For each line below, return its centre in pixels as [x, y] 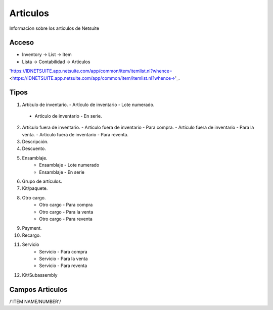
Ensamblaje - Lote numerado [69, 165]
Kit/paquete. [35, 188]
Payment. [32, 228]
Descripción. [35, 142]
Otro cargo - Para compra [66, 205]
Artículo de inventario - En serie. [68, 116]
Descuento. [34, 148]
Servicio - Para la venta [63, 259]
